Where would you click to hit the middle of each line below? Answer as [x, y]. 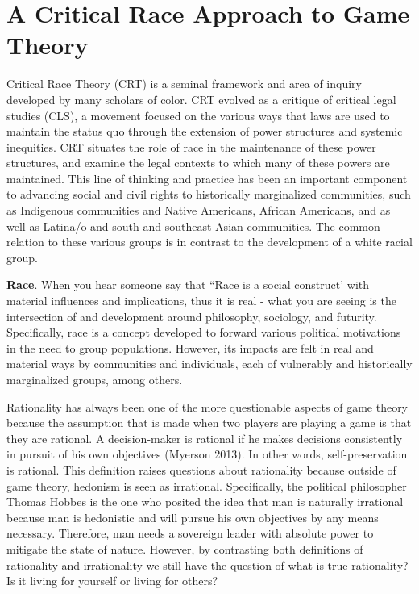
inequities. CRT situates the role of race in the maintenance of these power [191, 146]
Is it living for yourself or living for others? [112, 581]
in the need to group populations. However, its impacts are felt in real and [190, 347]
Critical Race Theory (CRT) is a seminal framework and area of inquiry [184, 84]
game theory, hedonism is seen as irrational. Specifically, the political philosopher [207, 485]
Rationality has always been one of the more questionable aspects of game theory [207, 406]
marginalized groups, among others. [95, 379]
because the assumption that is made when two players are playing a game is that [209, 422]
